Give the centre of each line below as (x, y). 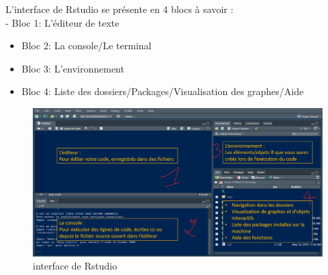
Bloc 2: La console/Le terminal (86, 45)
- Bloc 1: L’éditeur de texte (63, 22)
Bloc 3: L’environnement (73, 68)
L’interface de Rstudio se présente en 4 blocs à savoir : (120, 9)
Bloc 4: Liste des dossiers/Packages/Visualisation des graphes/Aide (163, 91)
